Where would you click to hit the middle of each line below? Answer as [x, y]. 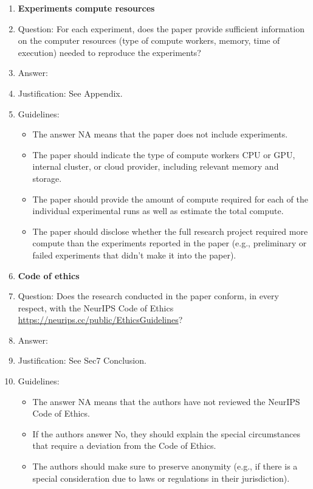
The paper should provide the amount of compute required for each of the [170, 199]
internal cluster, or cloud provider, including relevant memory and [156, 166]
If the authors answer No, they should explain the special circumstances [166, 433]
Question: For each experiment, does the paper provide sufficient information [161, 28]
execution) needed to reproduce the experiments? [109, 52]
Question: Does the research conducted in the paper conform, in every [148, 296]
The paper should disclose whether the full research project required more [170, 231]
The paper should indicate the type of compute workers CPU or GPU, [164, 154]
